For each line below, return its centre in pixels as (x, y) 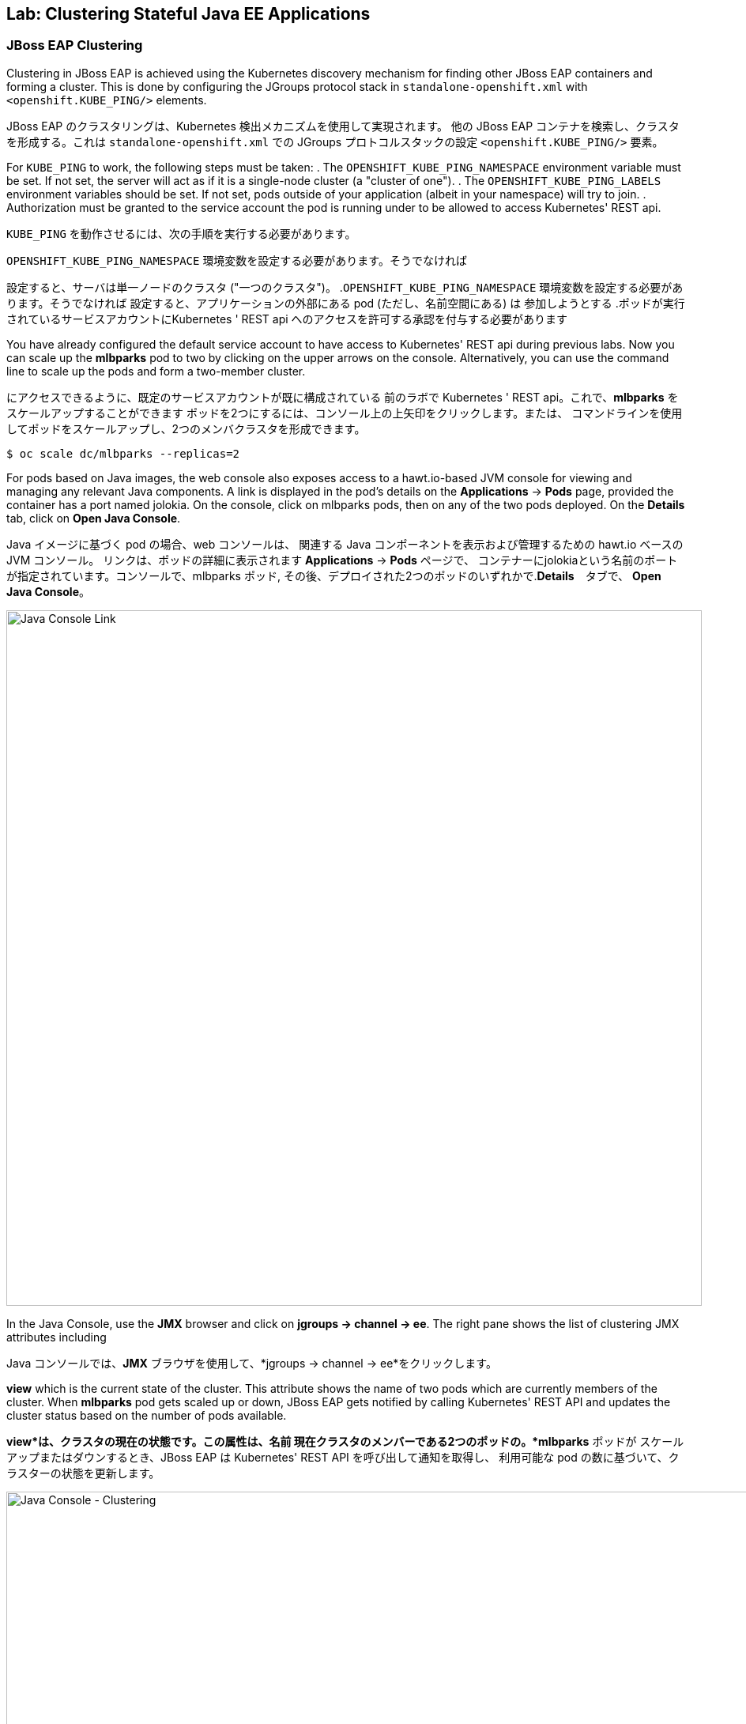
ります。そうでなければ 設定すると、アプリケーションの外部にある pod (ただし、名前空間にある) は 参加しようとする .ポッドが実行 (346, 303)
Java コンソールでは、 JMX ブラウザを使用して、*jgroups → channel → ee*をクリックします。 (252, 1363)
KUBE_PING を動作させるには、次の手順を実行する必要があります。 (181, 233)
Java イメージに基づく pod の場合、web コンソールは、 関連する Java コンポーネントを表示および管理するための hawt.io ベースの (345, 544)
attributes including (57, 1337)
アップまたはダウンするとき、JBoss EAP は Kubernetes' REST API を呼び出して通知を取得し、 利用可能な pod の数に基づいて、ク (343, 1457)
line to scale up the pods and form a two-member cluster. (156, 371)
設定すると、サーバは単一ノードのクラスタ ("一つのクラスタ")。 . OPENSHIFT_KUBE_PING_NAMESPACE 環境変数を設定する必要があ (345, 287)
